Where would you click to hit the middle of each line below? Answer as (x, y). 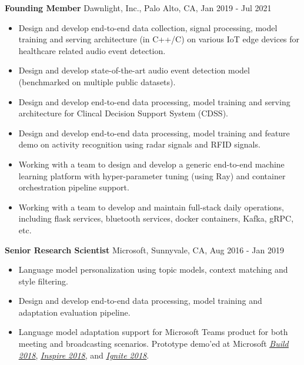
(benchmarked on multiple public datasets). (97, 81)
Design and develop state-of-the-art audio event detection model (134, 70)
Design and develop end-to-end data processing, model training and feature (154, 133)
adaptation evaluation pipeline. (74, 312)
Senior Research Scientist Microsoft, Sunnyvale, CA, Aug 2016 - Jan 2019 (144, 250)
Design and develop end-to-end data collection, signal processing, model (148, 27)
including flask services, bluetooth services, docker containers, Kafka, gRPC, (156, 218)
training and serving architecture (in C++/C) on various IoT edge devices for (159, 39)
